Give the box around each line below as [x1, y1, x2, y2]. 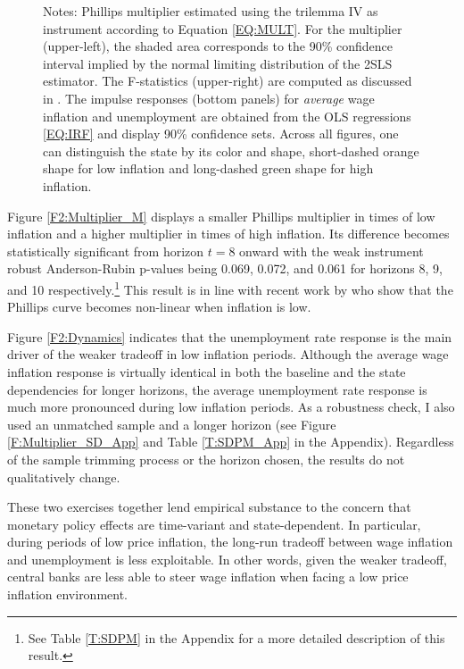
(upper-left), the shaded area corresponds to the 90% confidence [43, 37, 393, 55]
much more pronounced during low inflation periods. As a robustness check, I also [7, 397, 455, 416]
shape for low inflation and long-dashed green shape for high [43, 159, 374, 178]
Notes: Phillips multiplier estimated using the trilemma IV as [43, 2, 378, 20]
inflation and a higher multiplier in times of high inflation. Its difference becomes [7, 224, 450, 243]
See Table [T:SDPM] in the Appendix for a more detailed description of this [28, 628, 445, 647]
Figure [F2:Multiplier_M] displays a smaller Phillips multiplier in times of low [7, 206, 435, 225]
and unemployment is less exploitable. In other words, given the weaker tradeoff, [7, 549, 447, 568]
